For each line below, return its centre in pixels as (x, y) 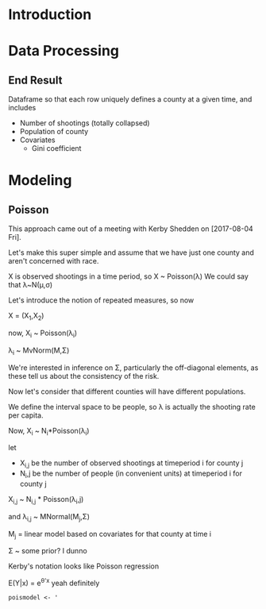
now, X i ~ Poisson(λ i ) (43, 333)
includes (22, 108)
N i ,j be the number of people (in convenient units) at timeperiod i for (131, 474)
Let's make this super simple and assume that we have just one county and (131, 252)
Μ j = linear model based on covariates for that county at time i (110, 535)
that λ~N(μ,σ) (31, 285)
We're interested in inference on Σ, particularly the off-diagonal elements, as (133, 368)
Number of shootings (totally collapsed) (85, 123)
